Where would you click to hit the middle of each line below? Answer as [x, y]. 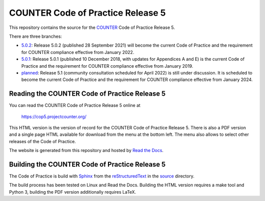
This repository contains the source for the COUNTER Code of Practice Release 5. [92, 27]
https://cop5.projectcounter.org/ [54, 116]
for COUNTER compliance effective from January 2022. [78, 52]
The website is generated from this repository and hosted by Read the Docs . [86, 151]
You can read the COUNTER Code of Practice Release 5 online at [75, 105]
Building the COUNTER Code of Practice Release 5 [87, 164]
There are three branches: [36, 36]
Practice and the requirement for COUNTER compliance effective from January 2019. [107, 66]
